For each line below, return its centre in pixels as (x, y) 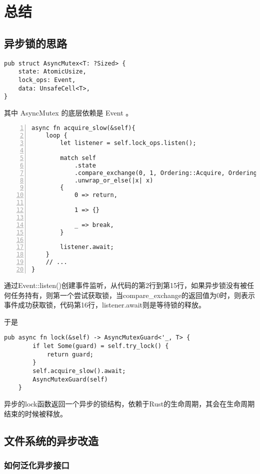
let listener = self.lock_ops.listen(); (128, 143)
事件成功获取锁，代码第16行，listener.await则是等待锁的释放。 (105, 305)
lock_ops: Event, (47, 80)
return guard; (70, 354)
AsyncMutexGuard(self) (70, 379)
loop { (56, 136)
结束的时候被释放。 (35, 413)
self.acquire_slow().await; (79, 371)
